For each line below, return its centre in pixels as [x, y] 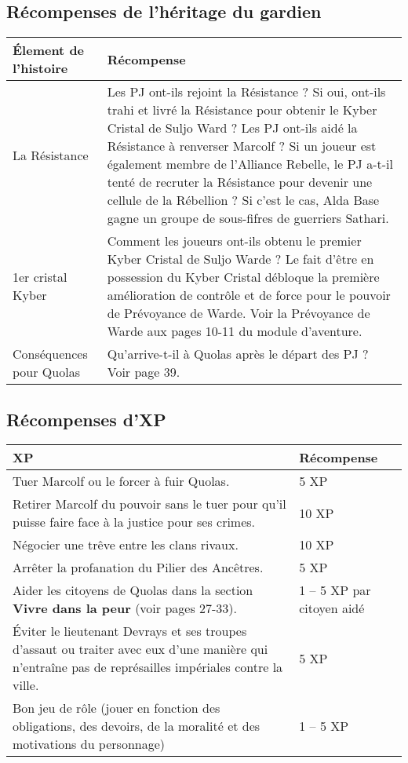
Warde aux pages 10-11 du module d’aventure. [235, 331]
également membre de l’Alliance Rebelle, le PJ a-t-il [250, 164]
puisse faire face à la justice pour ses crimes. [134, 522]
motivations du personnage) [89, 744]
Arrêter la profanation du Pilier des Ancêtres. [138, 568]
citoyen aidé [332, 608]
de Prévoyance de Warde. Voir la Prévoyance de [239, 313]
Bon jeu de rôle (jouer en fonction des [117, 708]
